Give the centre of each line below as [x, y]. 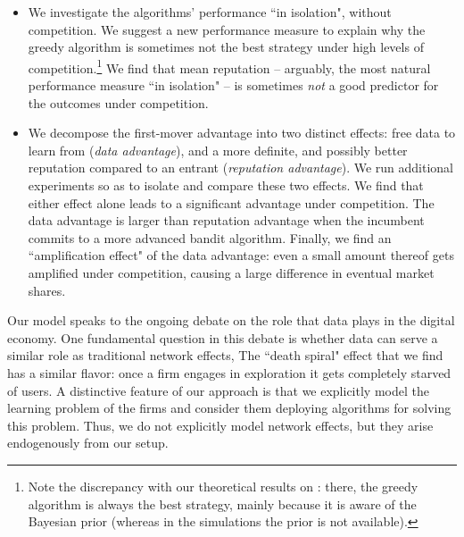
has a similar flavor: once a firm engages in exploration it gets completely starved [229, 372]
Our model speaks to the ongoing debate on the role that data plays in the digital [231, 320]
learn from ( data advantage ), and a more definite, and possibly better [218, 150]
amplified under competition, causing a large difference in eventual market [231, 272]
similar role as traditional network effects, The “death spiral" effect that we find [225, 355]
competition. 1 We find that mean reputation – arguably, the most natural [229, 66]
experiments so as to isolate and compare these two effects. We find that [226, 185]
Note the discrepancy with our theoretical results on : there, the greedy [223, 486]
